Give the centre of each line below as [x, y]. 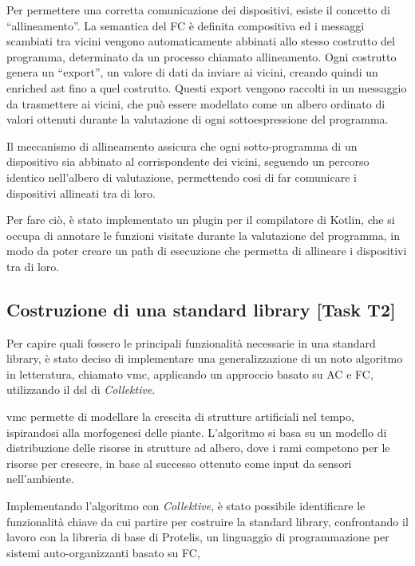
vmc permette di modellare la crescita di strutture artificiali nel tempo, [180, 417]
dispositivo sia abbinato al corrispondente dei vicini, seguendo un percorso [188, 161]
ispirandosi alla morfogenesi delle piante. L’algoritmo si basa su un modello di [197, 432]
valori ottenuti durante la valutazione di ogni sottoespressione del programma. [198, 119]
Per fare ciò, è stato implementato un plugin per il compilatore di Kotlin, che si [201, 220]
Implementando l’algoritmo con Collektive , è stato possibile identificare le [186, 506]
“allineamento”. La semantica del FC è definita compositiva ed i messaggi [186, 25]
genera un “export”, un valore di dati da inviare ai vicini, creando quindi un [192, 72]
